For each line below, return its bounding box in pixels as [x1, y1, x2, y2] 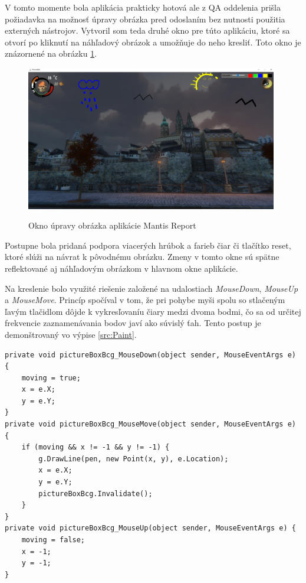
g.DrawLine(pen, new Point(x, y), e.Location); [38, 454, 229, 463]
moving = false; [21, 536, 85, 544]
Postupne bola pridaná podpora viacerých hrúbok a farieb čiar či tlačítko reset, [5, 239, 291, 251]
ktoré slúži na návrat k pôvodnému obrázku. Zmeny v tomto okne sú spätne [5, 250, 279, 263]
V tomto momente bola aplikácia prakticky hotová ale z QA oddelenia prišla [5, 1, 281, 13]
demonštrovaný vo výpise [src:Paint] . [5, 328, 137, 340]
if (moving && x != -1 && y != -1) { [21, 443, 170, 452]
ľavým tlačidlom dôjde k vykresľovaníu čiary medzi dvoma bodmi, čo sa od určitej [5, 305, 301, 317]
